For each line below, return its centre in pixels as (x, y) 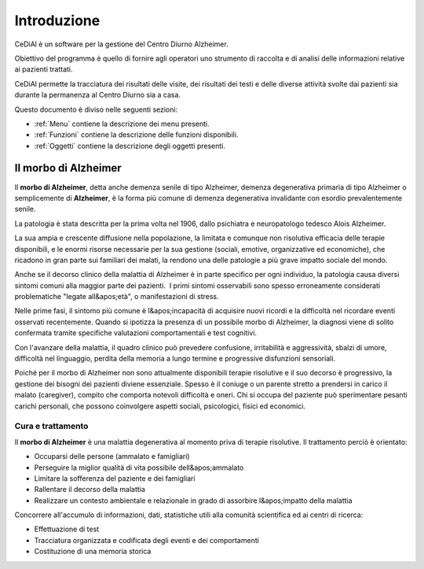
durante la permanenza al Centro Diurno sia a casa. (97, 95)
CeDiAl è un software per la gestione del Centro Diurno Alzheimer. (122, 44)
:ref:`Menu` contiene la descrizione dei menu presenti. (122, 124)
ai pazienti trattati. (44, 69)
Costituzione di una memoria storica (93, 552)
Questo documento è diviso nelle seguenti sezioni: (96, 109)
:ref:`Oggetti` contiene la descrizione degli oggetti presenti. (130, 146)
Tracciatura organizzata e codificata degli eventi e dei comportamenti (146, 540)
